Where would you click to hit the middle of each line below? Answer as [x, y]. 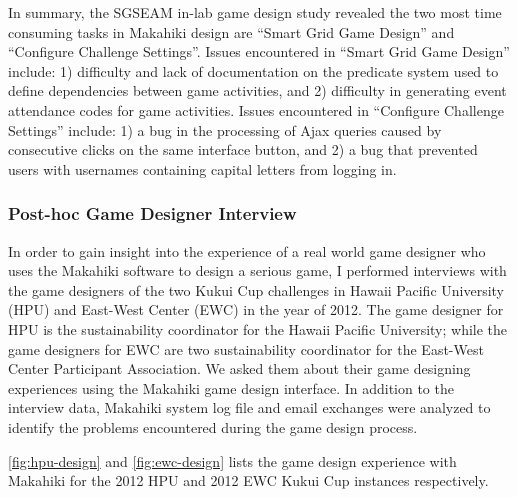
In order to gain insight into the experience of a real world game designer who [247, 250]
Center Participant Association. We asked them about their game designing [239, 368]
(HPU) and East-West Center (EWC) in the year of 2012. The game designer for [256, 309]
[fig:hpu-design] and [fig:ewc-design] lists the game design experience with [232, 460]
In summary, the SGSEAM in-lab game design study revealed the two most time [255, 12]
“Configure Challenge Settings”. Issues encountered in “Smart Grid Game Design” [259, 51]
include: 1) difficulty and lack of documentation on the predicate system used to [253, 70]
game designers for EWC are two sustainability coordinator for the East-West [246, 348]
